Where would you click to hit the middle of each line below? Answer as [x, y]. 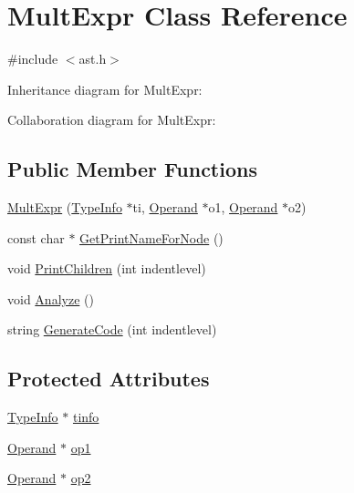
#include [33, 59]
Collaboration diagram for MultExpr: [112, 120]
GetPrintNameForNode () [151, 237]
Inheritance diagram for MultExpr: [105, 89]
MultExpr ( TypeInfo [65, 207]
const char [36, 237]
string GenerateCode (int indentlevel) [112, 329]
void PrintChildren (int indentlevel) [107, 268]
